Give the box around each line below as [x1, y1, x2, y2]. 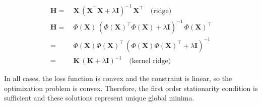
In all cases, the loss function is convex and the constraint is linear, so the [4, 73, 232, 83]
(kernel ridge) [129, 57, 171, 65]
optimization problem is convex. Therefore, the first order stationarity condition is [4, 82, 258, 93]
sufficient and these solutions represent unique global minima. [4, 92, 194, 103]
